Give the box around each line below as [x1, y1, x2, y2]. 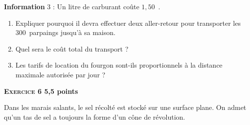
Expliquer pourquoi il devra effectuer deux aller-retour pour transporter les [15, 18, 241, 28]
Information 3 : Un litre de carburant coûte [4, 1, 139, 11]
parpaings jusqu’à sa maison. [29, 27, 115, 37]
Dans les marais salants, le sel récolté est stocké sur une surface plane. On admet [4, 102, 247, 112]
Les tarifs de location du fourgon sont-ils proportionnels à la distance [15, 60, 223, 70]
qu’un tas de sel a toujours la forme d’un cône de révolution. [4, 111, 185, 122]
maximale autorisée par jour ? [15, 69, 106, 79]
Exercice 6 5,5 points [4, 86, 78, 96]
